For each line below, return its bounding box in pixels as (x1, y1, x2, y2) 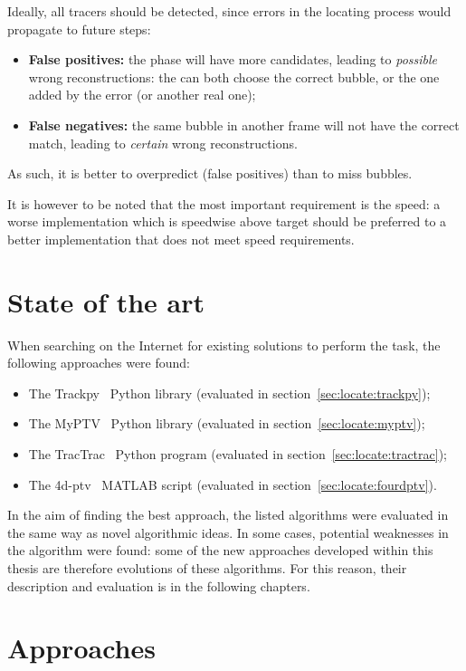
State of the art (7, 283, 205, 320)
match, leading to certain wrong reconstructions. (28, 133, 298, 152)
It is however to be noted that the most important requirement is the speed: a (7, 194, 441, 213)
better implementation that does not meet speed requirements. (7, 229, 355, 248)
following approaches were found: (7, 353, 191, 372)
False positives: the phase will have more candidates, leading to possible (28, 50, 438, 69)
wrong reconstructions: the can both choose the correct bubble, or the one (28, 67, 440, 86)
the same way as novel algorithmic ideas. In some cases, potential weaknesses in (7, 522, 449, 542)
